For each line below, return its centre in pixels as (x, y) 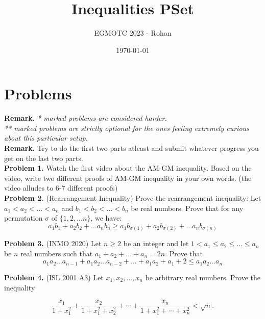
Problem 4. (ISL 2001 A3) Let (54, 277)
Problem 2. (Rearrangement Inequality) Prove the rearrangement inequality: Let (133, 198)
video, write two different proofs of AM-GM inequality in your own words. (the (128, 178)
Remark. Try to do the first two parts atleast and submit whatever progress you (131, 148)
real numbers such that (57, 253)
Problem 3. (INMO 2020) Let (53, 243)
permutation (23, 218)
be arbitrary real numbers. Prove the (203, 277)
